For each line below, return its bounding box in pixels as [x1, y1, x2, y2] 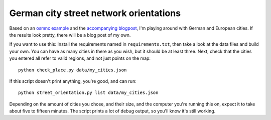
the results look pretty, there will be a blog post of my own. [9, 32, 131, 38]
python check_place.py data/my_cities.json [18, 67, 127, 73]
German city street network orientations [9, 8, 181, 19]
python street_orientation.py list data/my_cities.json [18, 90, 159, 95]
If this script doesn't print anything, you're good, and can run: [9, 78, 137, 84]
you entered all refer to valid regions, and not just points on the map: [9, 55, 151, 61]
